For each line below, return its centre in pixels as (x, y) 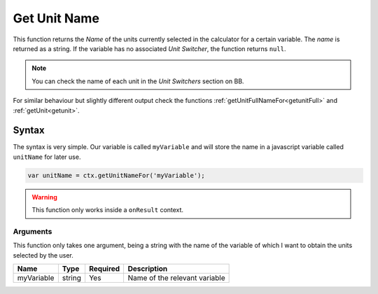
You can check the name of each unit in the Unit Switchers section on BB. (138, 81)
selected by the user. (43, 255)
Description (148, 269)
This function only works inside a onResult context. (108, 210)
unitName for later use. (47, 157)
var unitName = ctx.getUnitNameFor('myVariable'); (117, 175)
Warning (44, 197)
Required (104, 269)
